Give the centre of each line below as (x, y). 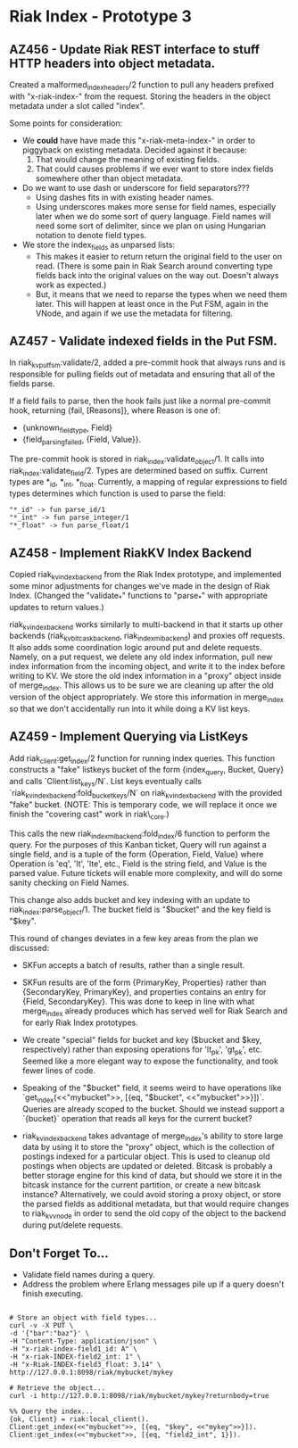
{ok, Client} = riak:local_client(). (79, 1419)
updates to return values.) (57, 607)
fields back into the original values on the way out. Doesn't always (157, 275)
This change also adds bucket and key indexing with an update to (130, 900)
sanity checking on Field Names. (69, 883)
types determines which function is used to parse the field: (117, 493)
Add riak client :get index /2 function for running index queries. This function (142, 759)
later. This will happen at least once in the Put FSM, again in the (152, 303)
